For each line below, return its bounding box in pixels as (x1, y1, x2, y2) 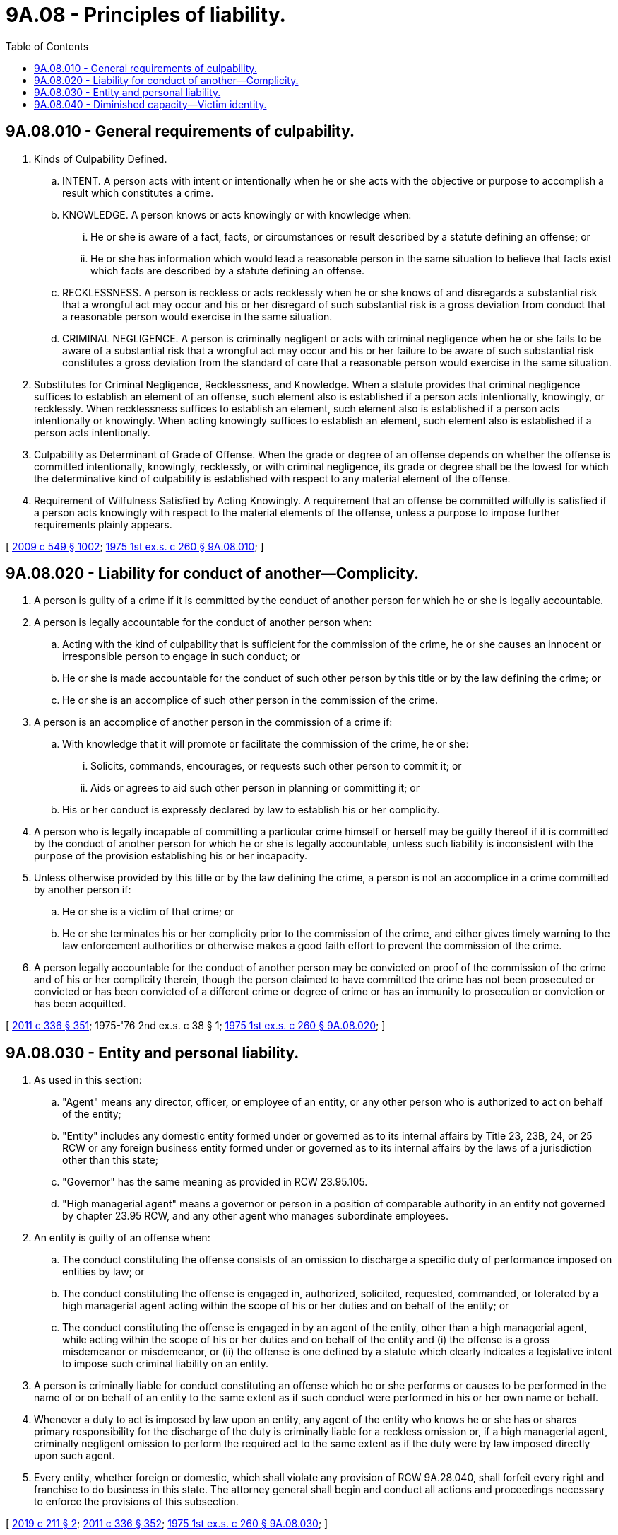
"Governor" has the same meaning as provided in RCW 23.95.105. (62, 1176, 368, 1188)
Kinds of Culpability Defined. (34, 152, 167, 165)
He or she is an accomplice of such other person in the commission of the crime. (62, 694, 439, 707)
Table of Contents (6, 40, 89, 52)
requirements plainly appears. (34, 518, 172, 531)
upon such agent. (34, 1449, 115, 1462)
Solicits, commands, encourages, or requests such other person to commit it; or (90, 760, 462, 772)
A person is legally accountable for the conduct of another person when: (34, 616, 372, 629)
